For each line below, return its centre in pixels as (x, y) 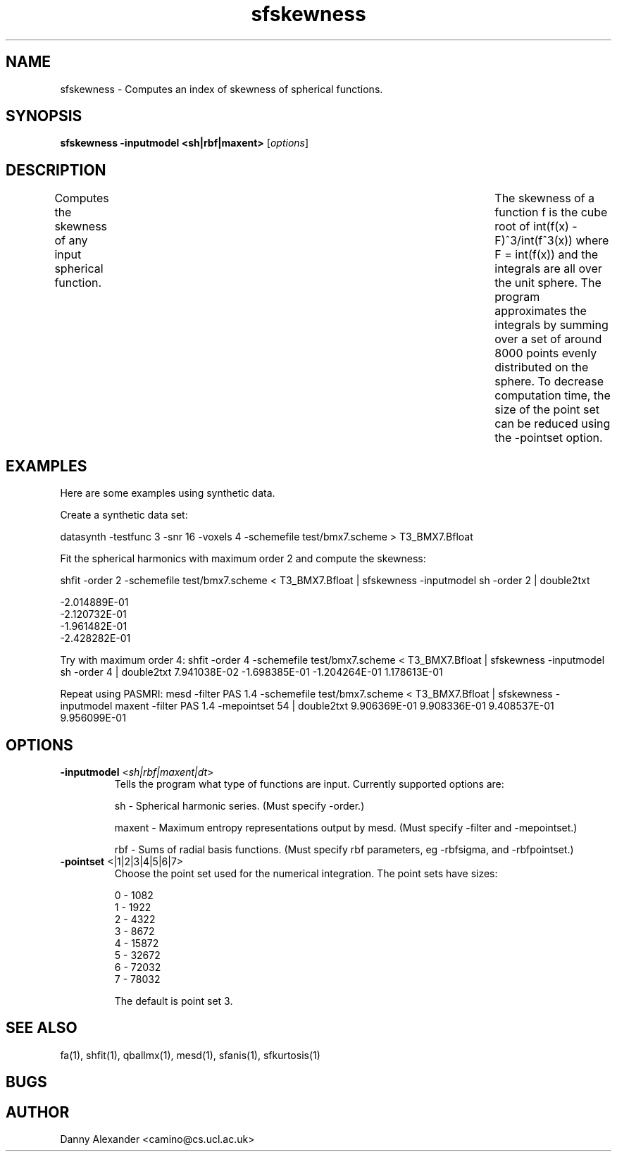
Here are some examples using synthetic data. (168, 493)
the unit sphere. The (548, 283)
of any (71, 241)
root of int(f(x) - (536, 227)
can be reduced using (553, 424)
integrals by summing (551, 325)
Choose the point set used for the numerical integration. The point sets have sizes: (306, 873)
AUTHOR (38, 1112)
